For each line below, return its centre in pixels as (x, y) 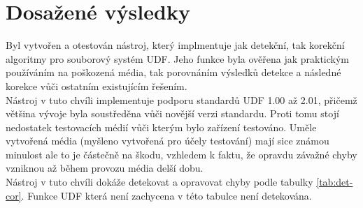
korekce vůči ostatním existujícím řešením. (97, 86)
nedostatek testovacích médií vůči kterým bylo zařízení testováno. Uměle (161, 127)
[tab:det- (335, 182)
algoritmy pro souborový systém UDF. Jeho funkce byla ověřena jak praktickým (178, 58)
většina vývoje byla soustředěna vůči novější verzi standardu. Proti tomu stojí (172, 113)
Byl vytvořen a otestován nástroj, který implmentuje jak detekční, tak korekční (175, 45)
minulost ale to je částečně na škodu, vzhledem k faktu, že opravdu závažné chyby (181, 154)
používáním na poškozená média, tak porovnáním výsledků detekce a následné (173, 72)
